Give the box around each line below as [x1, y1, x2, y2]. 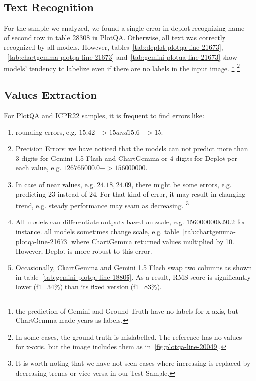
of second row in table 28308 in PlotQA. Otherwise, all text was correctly [4, 32, 226, 42]
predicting [15, 189, 46, 199]
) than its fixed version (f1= [60, 282, 145, 291]
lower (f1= [15, 282, 48, 291]
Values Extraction [4, 87, 97, 102]
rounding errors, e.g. [15, 127, 77, 137]
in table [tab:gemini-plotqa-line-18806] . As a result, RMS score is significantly [15, 272, 251, 282]
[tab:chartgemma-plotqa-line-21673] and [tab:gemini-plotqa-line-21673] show [7, 51, 237, 62]
